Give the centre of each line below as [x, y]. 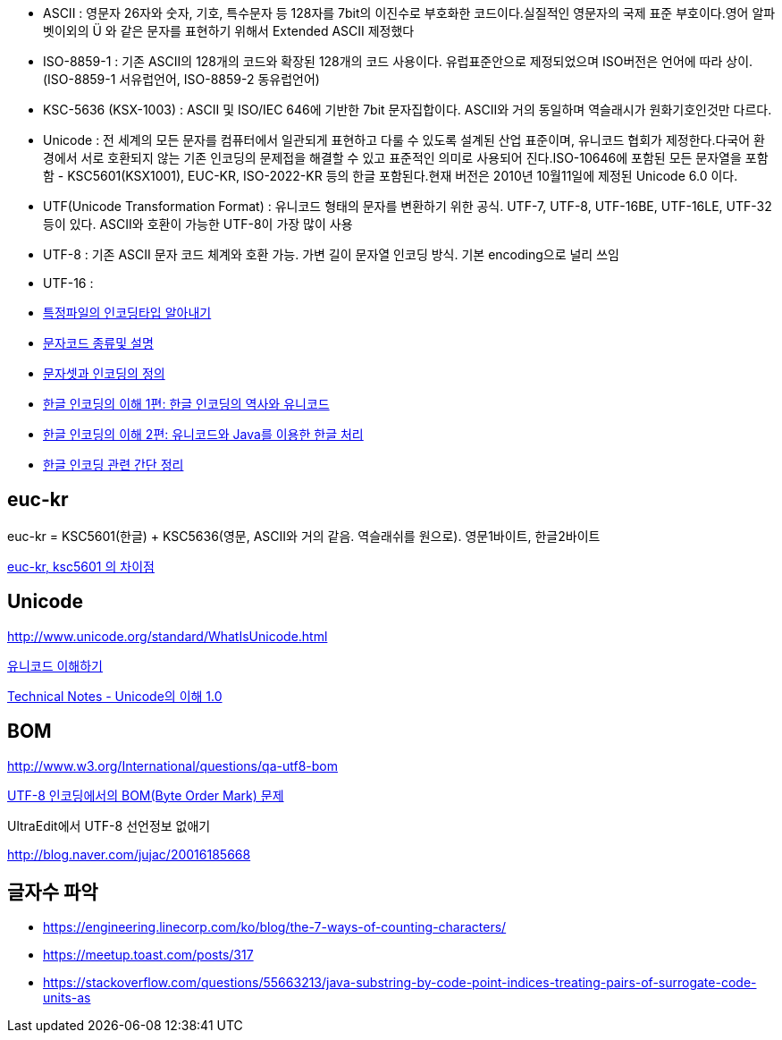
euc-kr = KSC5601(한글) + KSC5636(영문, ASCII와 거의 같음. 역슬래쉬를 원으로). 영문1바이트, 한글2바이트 [304, 536]
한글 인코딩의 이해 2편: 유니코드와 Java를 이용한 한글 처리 [203, 434]
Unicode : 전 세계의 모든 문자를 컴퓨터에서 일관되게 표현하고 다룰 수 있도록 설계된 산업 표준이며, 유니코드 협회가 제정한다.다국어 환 [404, 140]
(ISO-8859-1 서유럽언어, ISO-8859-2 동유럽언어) [181, 79]
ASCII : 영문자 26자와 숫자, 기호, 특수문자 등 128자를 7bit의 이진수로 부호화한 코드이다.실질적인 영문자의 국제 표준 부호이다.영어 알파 [409, 13]
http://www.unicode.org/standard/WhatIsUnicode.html [168, 636]
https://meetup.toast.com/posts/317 [148, 955]
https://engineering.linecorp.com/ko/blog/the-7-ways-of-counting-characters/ [275, 927]
